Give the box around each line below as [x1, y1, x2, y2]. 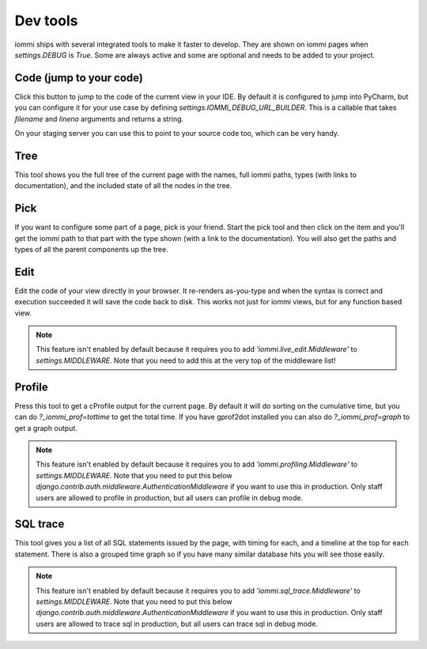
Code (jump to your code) [14, 71, 144, 85]
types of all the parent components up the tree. [14, 245, 169, 254]
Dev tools [14, 12, 78, 29]
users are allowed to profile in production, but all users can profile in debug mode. [36, 492, 304, 502]
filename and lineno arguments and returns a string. [14, 114, 184, 123]
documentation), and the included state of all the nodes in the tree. [14, 181, 232, 191]
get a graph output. [14, 423, 78, 432]
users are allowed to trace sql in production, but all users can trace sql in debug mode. [36, 619, 318, 628]
